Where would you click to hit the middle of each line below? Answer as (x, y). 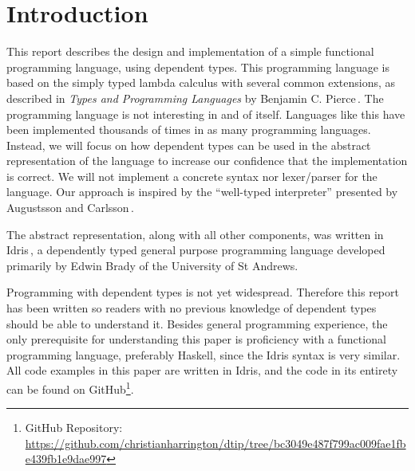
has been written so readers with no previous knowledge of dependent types (192, 308)
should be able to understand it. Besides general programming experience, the (197, 323)
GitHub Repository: (74, 428)
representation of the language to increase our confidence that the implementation (207, 161)
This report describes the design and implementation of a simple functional (190, 51)
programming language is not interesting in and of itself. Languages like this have (206, 114)
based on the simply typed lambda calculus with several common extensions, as (201, 82)
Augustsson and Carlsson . (70, 208)
